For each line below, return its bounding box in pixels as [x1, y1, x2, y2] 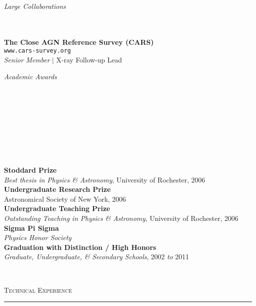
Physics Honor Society [4, 232, 72, 243]
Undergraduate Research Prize [4, 184, 111, 194]
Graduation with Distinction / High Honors [4, 242, 157, 252]
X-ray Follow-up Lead [56, 55, 122, 65]
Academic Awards [4, 71, 57, 81]
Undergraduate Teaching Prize [4, 203, 110, 214]
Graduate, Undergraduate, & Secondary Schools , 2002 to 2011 [4, 251, 189, 262]
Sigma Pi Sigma [4, 222, 59, 233]
